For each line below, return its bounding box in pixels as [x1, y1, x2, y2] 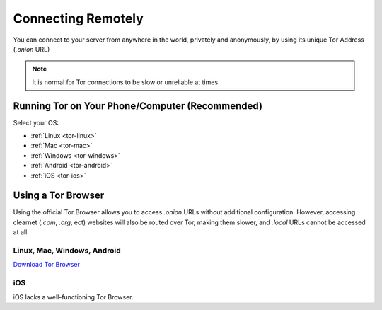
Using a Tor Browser [13, 190, 105, 202]
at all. [13, 228, 30, 236]
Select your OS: [13, 118, 59, 127]
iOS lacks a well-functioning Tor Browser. [13, 292, 134, 301]
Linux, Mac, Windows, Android [13, 246, 121, 256]
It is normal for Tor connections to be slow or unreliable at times [32, 78, 219, 86]
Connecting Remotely [13, 11, 144, 26]
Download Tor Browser [13, 260, 81, 269]
